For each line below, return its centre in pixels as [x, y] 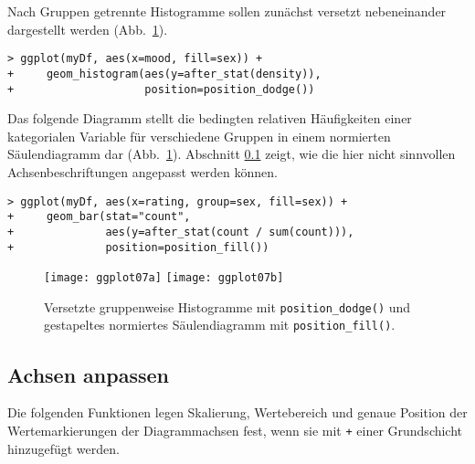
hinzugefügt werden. [63, 448]
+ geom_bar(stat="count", [99, 217]
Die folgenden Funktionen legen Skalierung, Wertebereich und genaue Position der [237, 412]
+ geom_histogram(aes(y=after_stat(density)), [164, 74]
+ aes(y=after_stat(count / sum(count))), [181, 232]
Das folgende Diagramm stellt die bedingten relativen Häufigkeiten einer [210, 118]
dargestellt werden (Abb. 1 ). [88, 29]
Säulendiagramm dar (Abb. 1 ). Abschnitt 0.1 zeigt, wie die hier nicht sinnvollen [232, 154]
